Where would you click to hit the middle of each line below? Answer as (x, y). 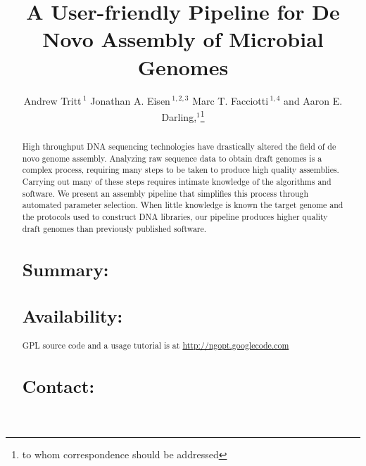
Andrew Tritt (52, 100)
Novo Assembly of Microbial (183, 39)
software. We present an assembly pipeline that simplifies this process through (165, 193)
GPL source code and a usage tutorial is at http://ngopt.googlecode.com (156, 345)
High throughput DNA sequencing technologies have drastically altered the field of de (179, 147)
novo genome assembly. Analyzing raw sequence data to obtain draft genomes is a (172, 158)
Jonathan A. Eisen (130, 100)
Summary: (65, 269)
